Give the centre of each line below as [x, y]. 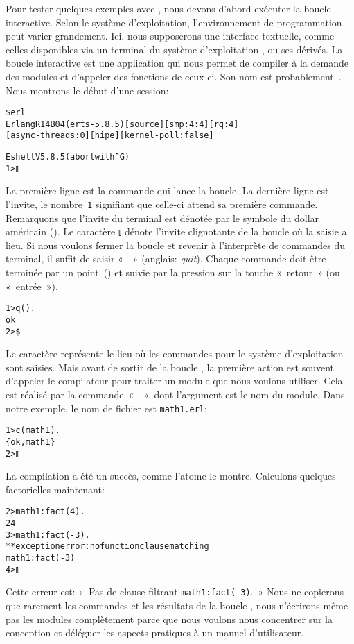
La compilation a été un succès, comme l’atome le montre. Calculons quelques [171, 476]
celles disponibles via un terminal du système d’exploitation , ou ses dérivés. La [174, 49]
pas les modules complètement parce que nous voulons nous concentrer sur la [169, 619]
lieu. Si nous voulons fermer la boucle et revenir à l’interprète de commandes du [176, 245]
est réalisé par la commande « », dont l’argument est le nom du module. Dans [175, 394]
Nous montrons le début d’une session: [87, 90]
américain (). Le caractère [61, 231]
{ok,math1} [30, 442]
